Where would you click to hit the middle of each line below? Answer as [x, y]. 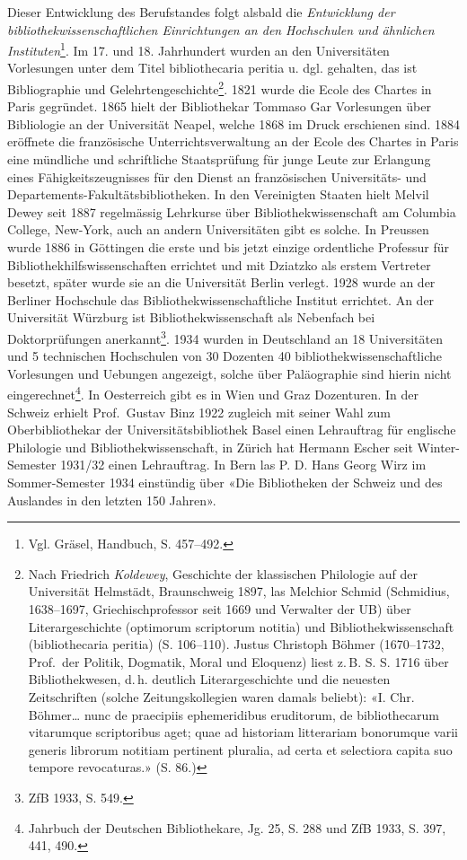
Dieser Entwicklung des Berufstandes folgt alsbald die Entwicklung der [201, 12]
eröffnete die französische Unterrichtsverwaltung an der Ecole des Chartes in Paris [233, 141]
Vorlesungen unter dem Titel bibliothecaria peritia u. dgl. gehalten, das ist [212, 68]
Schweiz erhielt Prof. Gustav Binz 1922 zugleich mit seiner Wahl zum [199, 412]
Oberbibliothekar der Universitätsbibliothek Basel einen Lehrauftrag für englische [232, 430]
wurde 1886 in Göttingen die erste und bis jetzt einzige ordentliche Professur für [229, 247]
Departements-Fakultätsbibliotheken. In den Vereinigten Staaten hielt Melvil [218, 194]
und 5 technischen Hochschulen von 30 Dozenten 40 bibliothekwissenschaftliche [225, 356]
